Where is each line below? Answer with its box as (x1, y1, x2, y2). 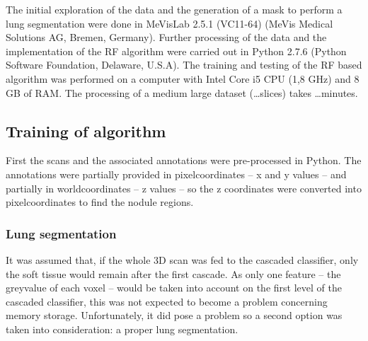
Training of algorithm (6, 120, 166, 141)
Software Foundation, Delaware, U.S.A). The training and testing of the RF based (6, 57, 362, 72)
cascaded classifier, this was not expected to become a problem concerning (6, 294, 328, 308)
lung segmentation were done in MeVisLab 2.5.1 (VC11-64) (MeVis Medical (6, 16, 333, 30)
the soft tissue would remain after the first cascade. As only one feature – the (6, 266, 341, 281)
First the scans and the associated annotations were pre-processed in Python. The (6, 153, 362, 168)
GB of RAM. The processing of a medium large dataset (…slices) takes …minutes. (6, 85, 358, 100)
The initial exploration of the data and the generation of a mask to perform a (6, 2, 343, 16)
